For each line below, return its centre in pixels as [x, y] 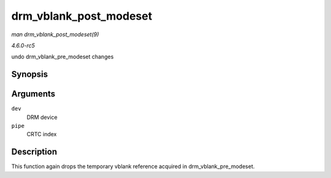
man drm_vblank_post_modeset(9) [55, 34]
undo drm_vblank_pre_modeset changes [63, 57]
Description [34, 152]
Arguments [33, 94]
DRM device [42, 117]
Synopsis [30, 75]
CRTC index [42, 134]
